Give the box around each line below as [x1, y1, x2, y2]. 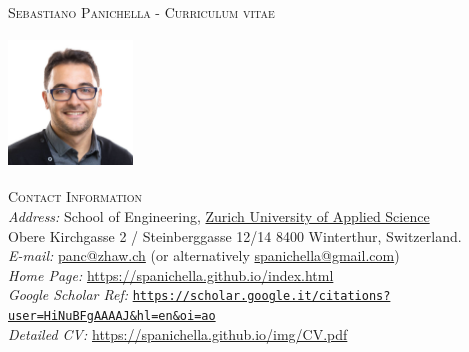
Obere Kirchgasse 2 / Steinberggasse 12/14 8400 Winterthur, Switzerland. [8, 225, 462, 246]
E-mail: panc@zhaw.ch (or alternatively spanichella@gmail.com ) [8, 245, 400, 266]
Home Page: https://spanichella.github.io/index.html [8, 264, 334, 285]
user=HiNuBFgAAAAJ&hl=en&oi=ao [8, 309, 216, 324]
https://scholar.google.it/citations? [132, 289, 391, 304]
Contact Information [8, 186, 142, 207]
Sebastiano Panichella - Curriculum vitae [8, 2, 275, 22]
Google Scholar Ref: [8, 284, 128, 305]
